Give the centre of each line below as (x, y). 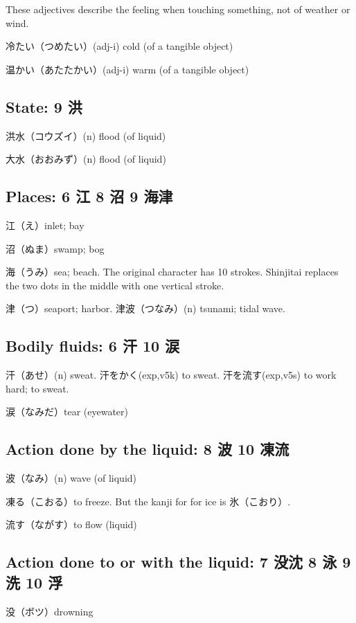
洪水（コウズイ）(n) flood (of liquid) (86, 135)
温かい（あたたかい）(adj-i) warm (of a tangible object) (127, 69)
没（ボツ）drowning (50, 611)
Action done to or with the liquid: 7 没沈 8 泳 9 (178, 562)
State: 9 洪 (44, 106)
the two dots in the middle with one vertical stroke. (115, 285)
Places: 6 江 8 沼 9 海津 (89, 196)
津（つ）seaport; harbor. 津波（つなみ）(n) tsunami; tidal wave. (145, 308)
